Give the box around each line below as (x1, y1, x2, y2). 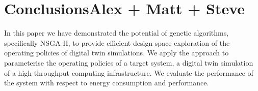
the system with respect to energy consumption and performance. (4, 77, 209, 88)
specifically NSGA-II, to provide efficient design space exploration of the (4, 37, 230, 48)
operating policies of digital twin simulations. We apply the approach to (4, 47, 229, 58)
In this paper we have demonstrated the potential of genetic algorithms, (4, 27, 229, 38)
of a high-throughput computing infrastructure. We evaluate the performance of (4, 67, 253, 78)
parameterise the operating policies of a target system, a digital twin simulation (4, 57, 253, 68)
